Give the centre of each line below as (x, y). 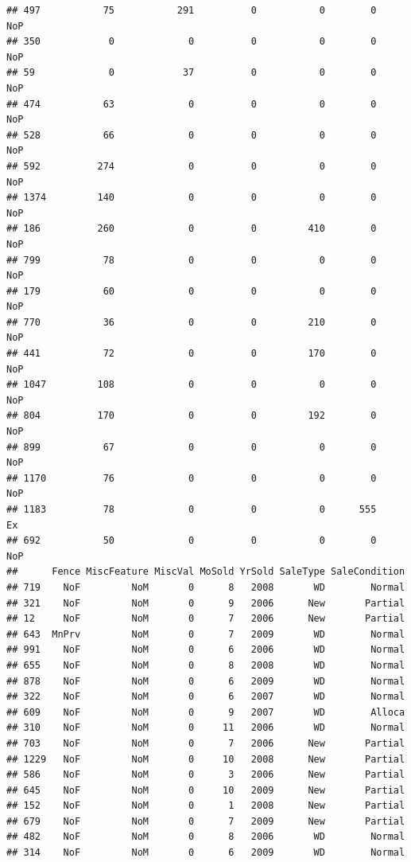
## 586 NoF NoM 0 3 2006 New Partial (206, 775)
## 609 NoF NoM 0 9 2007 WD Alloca (206, 712)
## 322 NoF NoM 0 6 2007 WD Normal (206, 697)
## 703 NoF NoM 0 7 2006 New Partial (206, 743)
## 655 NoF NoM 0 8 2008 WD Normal (206, 665)
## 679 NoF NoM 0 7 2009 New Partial (206, 821)
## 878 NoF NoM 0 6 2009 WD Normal (206, 681)
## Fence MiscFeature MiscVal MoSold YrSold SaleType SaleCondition (206, 572)
